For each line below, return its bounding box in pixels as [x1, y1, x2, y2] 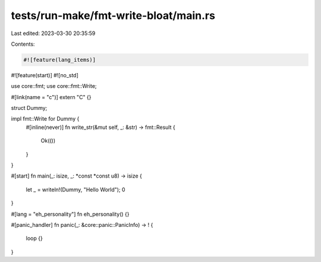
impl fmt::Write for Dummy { [11, 115, 80, 122]
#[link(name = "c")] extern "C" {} [11, 93, 92, 100]
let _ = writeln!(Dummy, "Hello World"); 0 [26, 186, 125, 193]
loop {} [26, 235, 43, 242]
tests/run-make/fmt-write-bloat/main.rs [11, 9, 215, 22]
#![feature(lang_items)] [23, 56, 96, 63]
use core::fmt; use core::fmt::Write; [11, 83, 97, 90]
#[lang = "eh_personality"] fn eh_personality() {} [11, 210, 130, 217]
